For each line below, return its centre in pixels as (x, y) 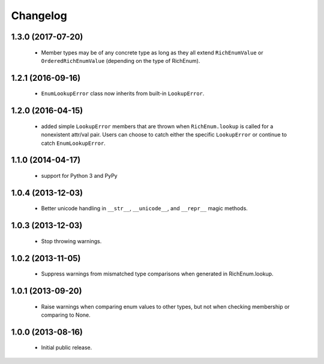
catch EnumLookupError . (73, 143)
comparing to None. (66, 315)
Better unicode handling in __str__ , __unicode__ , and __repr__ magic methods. (145, 208)
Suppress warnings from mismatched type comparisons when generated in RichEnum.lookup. (157, 274)
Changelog (39, 16)
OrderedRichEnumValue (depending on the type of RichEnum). (121, 60)
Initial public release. (67, 348)
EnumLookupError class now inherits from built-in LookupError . (123, 93)
